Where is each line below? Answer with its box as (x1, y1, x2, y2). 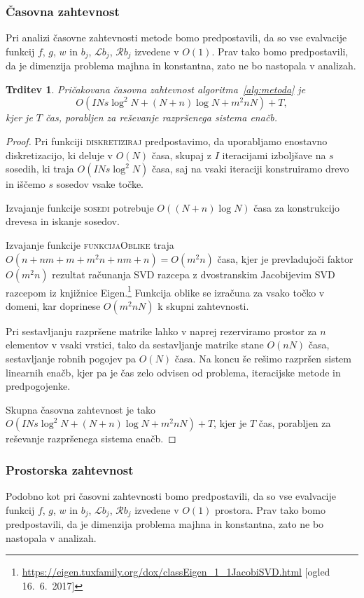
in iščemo (6, 177, 45, 191)
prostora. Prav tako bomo (215, 502, 325, 517)
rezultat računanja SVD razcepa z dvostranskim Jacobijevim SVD (52, 266, 335, 281)
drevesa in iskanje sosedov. (6, 214, 120, 229)
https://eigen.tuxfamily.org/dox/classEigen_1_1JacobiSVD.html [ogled (22, 564, 330, 579)
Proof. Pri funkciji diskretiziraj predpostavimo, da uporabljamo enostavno (6, 134, 328, 149)
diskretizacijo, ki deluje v (6, 147, 113, 162)
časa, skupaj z (151, 147, 212, 162)
